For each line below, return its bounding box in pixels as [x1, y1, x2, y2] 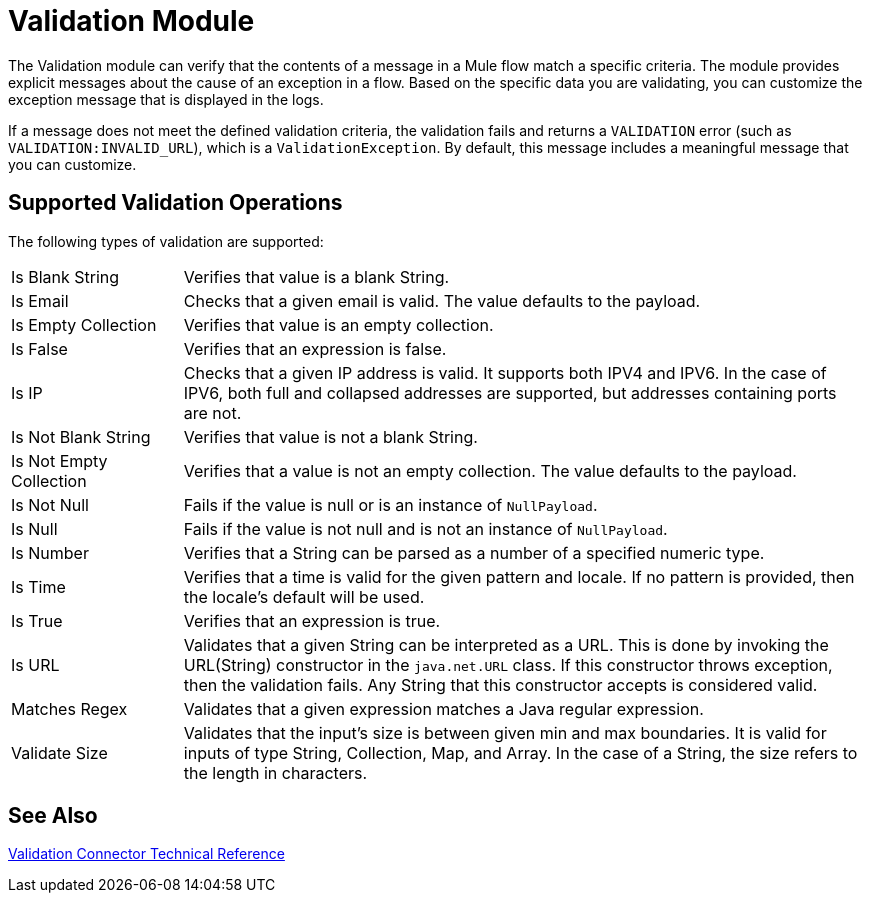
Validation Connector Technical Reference [8, 845, 285, 863]
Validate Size [11, 742, 108, 763]
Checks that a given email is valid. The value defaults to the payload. [183, 290, 701, 311]
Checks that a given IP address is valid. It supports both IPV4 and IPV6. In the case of [183, 362, 827, 383]
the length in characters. [183, 762, 368, 783]
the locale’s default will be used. [183, 586, 425, 607]
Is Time [11, 576, 66, 597]
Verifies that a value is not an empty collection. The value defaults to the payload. [183, 460, 797, 481]
